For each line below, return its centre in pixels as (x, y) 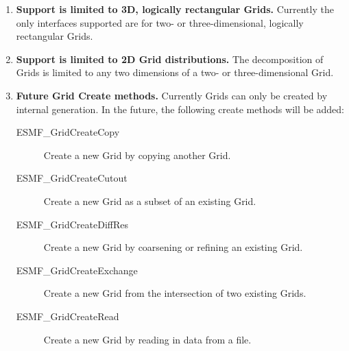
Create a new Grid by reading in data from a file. (147, 339)
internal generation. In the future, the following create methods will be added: (180, 109)
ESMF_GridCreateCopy (68, 132)
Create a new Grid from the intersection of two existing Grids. (175, 293)
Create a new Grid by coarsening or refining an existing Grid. (173, 247)
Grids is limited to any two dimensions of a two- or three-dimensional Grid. (175, 72)
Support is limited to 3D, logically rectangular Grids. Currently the (175, 9)
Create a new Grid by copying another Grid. (137, 155)
